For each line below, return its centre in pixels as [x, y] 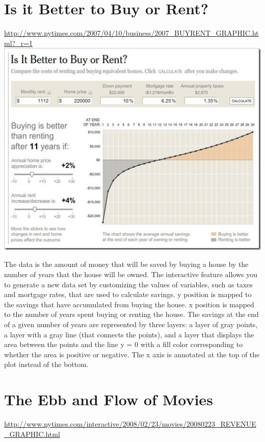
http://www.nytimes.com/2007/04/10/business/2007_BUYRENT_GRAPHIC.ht [131, 33]
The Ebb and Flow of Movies [109, 399]
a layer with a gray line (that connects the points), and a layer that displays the [129, 334]
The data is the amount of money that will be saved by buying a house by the [126, 264]
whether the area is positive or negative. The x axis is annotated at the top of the [132, 354]
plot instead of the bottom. [46, 364]
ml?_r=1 [19, 43]
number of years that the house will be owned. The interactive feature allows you [131, 274]
